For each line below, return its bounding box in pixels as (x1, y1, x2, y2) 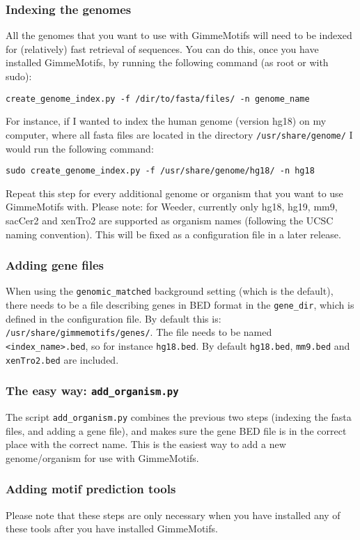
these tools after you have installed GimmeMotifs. (6, 521, 218, 536)
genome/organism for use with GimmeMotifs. (6, 450, 199, 465)
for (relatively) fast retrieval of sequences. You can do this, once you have (6, 41, 319, 56)
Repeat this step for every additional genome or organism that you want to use (6, 185, 343, 200)
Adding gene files (6, 256, 104, 274)
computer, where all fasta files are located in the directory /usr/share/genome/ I (6, 127, 353, 141)
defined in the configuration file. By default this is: (6, 311, 221, 325)
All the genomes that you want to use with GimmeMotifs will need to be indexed (6, 28, 352, 43)
